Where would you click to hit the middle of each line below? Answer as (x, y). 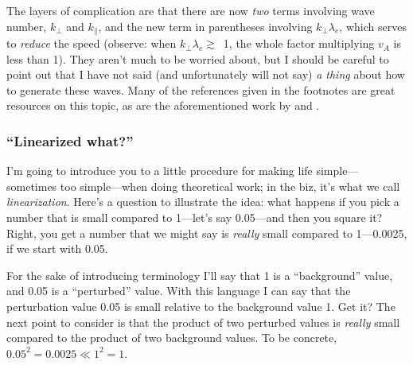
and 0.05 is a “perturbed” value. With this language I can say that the (179, 291)
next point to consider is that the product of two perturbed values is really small (203, 322)
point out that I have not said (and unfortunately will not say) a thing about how (206, 74)
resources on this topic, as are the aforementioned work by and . (163, 105)
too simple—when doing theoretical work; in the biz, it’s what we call (230, 186)
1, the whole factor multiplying (299, 43)
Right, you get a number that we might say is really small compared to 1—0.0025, (207, 233)
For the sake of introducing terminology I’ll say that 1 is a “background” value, (200, 275)
